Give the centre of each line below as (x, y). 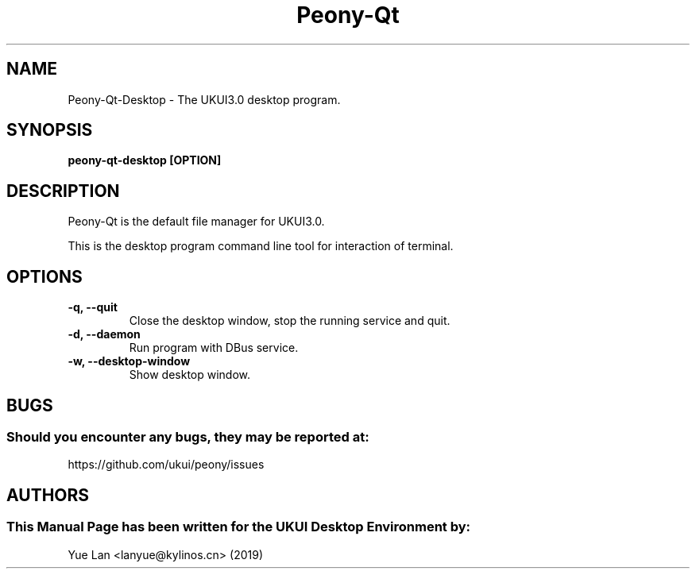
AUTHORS (48, 495)
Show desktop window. (190, 375)
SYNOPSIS (50, 130)
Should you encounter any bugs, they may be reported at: (188, 436)
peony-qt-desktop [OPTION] (145, 160)
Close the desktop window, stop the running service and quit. (290, 321)
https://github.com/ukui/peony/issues (166, 465)
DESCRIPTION (63, 191)
